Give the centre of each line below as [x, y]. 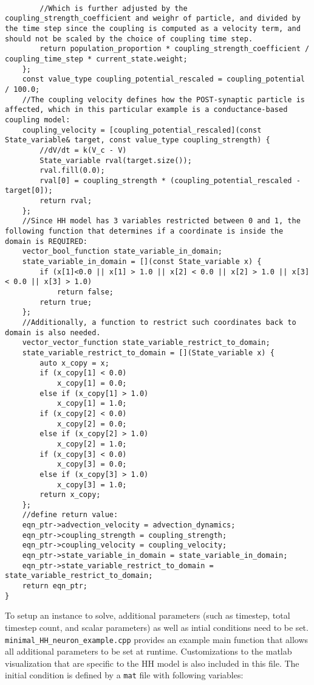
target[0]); [29, 191]
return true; [66, 302]
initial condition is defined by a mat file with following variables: [124, 675]
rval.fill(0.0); [72, 171]
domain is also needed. [53, 332]
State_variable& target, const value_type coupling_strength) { [138, 140]
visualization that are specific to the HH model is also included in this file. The [152, 663]
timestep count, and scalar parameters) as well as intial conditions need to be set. [157, 627]
